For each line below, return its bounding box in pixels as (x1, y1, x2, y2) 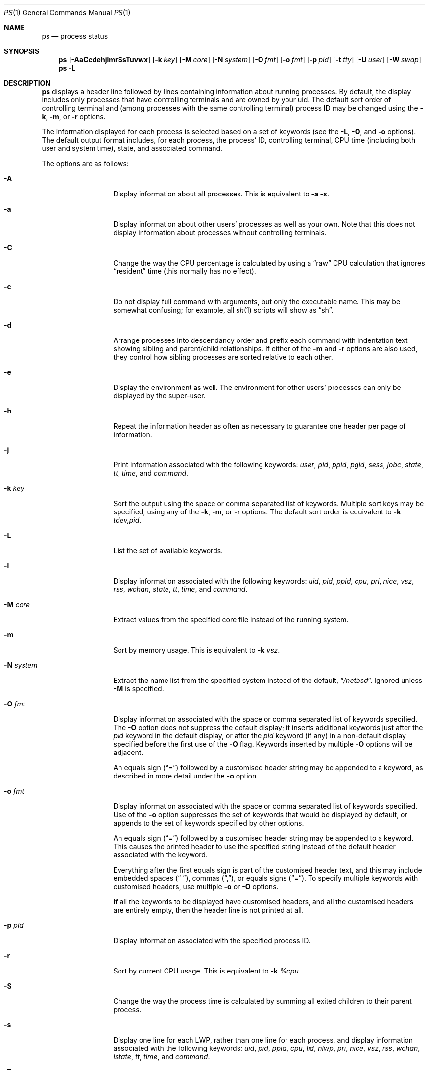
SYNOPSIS (4, 47, 40, 55)
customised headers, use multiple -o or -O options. (113, 882, 279, 891)
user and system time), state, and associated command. (42, 144, 223, 152)
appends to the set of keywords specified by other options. (113, 819, 304, 827)
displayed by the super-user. (113, 391, 206, 400)
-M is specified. (113, 684, 164, 693)
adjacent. (113, 748, 143, 756)
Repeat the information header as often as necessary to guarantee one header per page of (113, 422, 406, 430)
